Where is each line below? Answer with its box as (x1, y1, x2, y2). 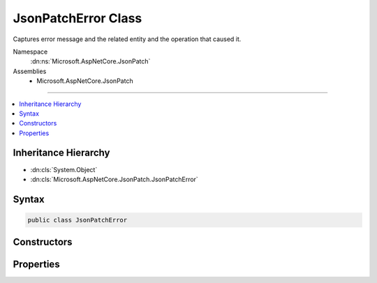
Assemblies (13, 67, 47, 75)
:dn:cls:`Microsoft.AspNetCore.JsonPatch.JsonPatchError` (30, 175, 198, 183)
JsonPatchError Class (13, 10, 142, 26)
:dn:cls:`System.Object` (30, 165, 98, 174)
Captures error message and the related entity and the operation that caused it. (13, 35, 242, 43)
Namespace (13, 47, 48, 56)
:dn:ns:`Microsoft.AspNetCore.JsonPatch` (30, 57, 151, 66)
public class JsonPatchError (27, 216, 128, 224)
